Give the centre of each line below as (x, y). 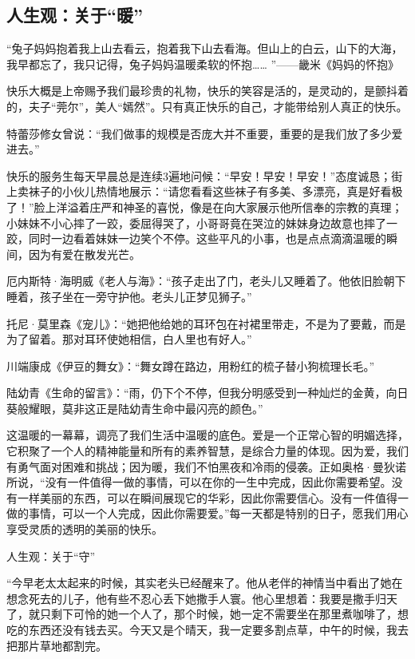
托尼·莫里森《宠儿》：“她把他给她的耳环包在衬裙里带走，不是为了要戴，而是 (206, 323)
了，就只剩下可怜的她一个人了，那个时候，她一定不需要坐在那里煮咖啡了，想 (207, 614)
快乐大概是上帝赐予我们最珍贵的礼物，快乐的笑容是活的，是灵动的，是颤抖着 (207, 91)
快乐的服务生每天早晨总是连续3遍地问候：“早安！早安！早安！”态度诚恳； (199, 175)
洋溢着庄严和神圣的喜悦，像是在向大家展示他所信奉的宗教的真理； (229, 206)
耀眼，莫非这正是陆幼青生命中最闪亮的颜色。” (146, 408)
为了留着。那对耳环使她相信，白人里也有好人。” (129, 339)
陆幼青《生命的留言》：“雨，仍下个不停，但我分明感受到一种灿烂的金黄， (196, 393)
